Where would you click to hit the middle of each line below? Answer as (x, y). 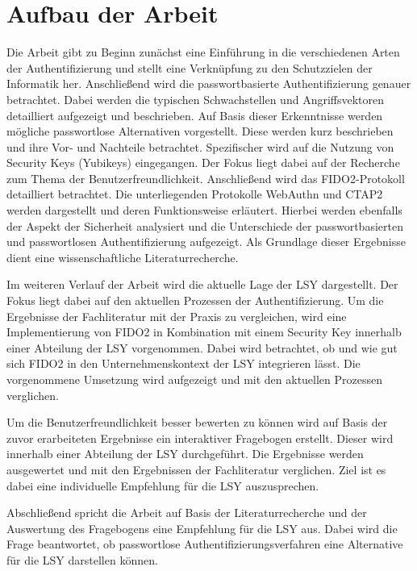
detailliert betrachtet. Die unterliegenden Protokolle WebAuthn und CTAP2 (195, 194)
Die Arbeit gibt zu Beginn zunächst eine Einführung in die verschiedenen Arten (203, 52)
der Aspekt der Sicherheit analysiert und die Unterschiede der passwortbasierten (205, 225)
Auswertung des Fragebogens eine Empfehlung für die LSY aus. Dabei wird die (202, 528)
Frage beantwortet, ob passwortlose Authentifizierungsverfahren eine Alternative (205, 544)
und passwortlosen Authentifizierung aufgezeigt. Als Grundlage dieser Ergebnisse (206, 242)
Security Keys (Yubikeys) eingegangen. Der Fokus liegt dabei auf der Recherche (203, 163)
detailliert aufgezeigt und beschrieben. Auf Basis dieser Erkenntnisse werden (195, 115)
